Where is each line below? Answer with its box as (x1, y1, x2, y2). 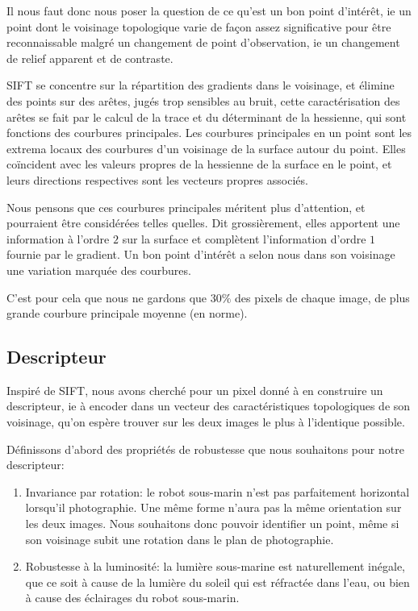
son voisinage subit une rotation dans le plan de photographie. (25, 530, 334, 547)
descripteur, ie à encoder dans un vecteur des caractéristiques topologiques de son (6, 397, 411, 414)
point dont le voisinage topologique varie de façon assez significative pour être (6, 18, 391, 35)
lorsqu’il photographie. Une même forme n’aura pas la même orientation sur (25, 499, 402, 516)
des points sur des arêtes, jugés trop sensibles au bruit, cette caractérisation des (6, 92, 400, 109)
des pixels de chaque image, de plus (235, 289, 410, 305)
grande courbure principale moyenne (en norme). (6, 305, 248, 322)
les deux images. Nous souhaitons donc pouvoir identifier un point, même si (25, 515, 399, 532)
